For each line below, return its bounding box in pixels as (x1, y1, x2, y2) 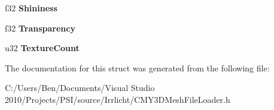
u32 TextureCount (5, 42, 80, 54)
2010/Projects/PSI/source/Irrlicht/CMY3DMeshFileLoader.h (5, 93, 230, 105)
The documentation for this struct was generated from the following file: (5, 61, 270, 74)
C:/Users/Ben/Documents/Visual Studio (5, 81, 155, 94)
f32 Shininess (5, 2, 57, 14)
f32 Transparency (5, 21, 75, 34)
